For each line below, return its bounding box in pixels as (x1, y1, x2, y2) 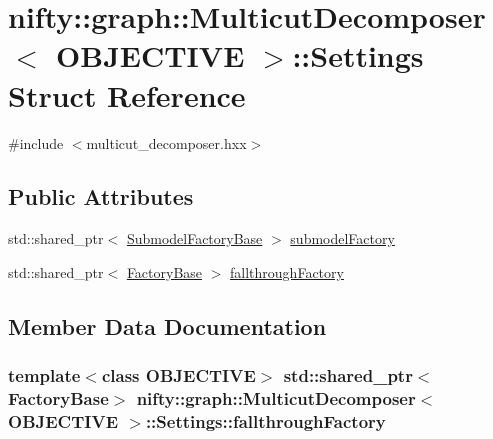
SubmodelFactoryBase (126, 228, 263, 249)
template (8, 363, 81, 388)
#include (8, 132, 64, 153)
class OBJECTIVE (101, 363, 256, 388)
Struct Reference (8, 74, 246, 115)
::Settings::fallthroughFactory (145, 409, 386, 434)
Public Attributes (8, 181, 194, 212)
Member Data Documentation (8, 310, 327, 341)
